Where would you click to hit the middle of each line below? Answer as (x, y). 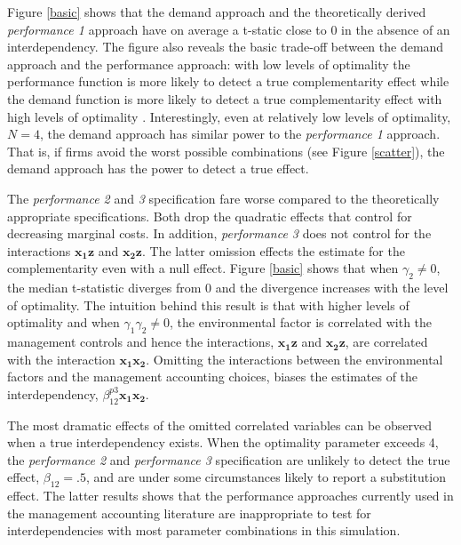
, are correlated (386, 342)
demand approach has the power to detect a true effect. (158, 168)
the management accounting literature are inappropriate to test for (189, 513)
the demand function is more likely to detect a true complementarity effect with (225, 98)
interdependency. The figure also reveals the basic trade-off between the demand (226, 47)
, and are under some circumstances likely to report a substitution (266, 477)
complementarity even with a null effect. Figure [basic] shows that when (203, 268)
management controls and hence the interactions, (141, 342)
